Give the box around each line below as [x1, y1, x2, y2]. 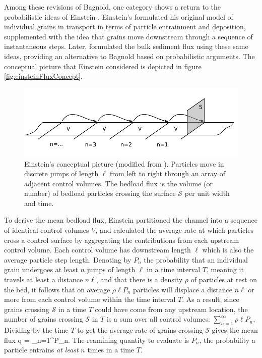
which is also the [202, 244, 254, 255]
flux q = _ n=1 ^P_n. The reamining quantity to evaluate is [4, 334, 189, 345]
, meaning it [206, 264, 244, 275]
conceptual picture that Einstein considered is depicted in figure [4, 61, 202, 71]
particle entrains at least [4, 344, 79, 355]
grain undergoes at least [4, 264, 78, 275]
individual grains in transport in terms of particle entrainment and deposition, [4, 21, 246, 32]
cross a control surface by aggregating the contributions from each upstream [4, 234, 239, 245]
